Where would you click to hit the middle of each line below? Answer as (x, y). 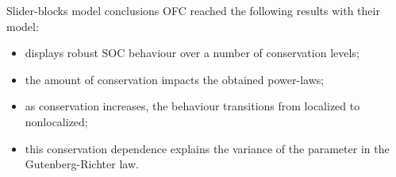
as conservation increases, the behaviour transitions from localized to (192, 106)
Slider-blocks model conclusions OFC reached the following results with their (193, 10)
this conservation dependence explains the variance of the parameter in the (207, 148)
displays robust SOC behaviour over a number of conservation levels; (192, 53)
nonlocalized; (56, 121)
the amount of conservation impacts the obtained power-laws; (175, 79)
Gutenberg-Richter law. (82, 164)
